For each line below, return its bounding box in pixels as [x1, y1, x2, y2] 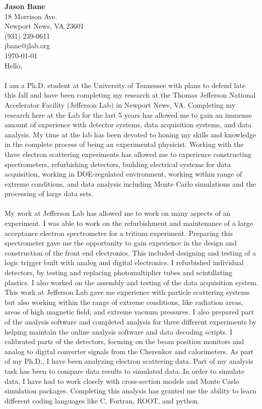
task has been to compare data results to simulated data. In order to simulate [5, 365, 245, 376]
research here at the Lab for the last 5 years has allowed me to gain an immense [5, 109, 252, 120]
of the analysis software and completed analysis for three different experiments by [5, 316, 256, 326]
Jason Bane [5, 1, 45, 11]
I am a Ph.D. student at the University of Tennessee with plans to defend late [5, 79, 245, 90]
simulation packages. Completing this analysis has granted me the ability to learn [5, 385, 256, 396]
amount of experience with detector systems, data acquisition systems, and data [5, 119, 252, 130]
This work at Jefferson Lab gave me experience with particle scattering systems [5, 287, 250, 297]
